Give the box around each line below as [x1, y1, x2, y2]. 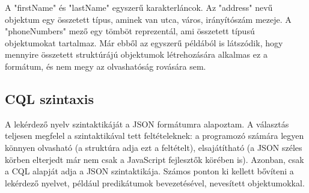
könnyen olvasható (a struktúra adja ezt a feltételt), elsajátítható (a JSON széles [5, 141, 302, 153]
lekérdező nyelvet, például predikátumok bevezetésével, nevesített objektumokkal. [5, 176, 305, 189]
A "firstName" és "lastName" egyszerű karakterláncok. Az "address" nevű [5, 1, 273, 13]
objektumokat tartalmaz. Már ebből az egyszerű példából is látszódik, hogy [5, 36, 283, 49]
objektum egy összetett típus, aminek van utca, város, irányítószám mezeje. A [5, 13, 292, 25]
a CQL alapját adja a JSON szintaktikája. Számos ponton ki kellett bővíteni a [5, 165, 294, 177]
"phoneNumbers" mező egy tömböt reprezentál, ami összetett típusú [5, 25, 255, 37]
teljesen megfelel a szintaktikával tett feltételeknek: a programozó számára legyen [5, 129, 304, 142]
